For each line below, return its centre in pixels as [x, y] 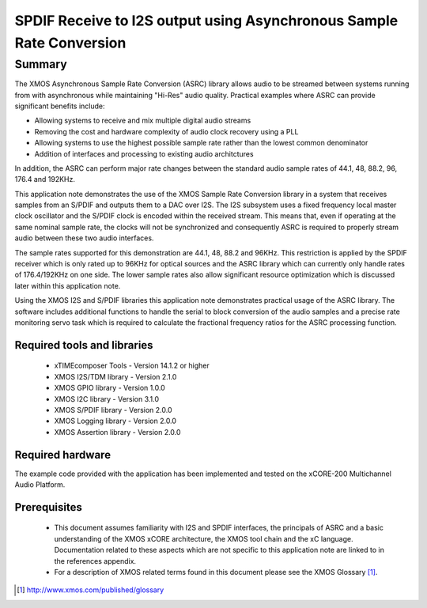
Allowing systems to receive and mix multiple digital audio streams [143, 121]
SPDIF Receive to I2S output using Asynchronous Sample [206, 21]
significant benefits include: [60, 106]
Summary [41, 64]
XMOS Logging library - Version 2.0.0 [115, 421]
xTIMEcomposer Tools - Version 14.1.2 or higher [132, 366]
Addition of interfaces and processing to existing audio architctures [144, 153]
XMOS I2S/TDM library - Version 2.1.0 [115, 376]
